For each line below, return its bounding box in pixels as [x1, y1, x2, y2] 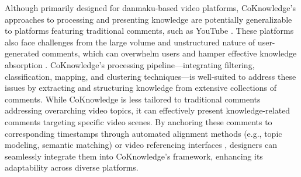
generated [5, 47, 40, 59]
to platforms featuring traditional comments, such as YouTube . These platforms [5, 24, 294, 37]
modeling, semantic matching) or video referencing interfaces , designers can [5, 139, 277, 151]
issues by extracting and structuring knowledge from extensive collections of [5, 82, 276, 94]
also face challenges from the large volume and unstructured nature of [5, 36, 255, 48]
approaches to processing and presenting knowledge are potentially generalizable [5, 13, 292, 25]
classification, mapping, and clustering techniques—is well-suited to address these [5, 70, 296, 82]
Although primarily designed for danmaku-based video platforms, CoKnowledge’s [5, 2, 296, 13]
